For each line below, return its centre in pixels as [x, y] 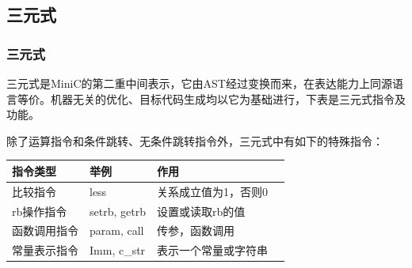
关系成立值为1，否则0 [212, 191]
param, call [117, 230]
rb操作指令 [40, 211]
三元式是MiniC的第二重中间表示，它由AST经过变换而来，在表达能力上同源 [199, 83]
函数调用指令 [45, 230]
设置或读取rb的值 [201, 211]
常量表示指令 [45, 250]
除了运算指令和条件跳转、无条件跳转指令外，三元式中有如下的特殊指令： [195, 140]
